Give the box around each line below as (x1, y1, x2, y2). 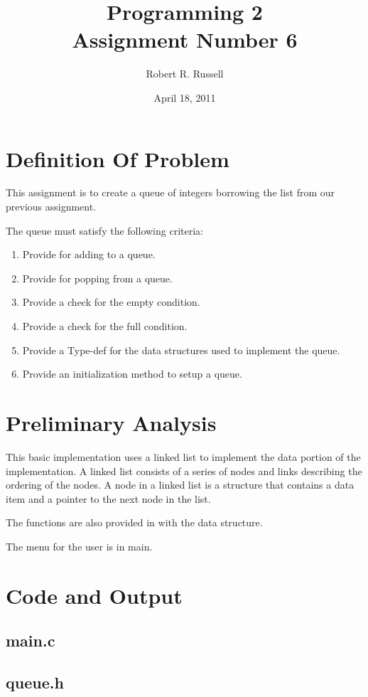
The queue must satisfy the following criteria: (6, 223, 203, 238)
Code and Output (6, 580, 183, 610)
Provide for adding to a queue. (22, 247, 156, 262)
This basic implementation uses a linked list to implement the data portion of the (6, 449, 361, 464)
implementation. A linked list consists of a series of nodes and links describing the (6, 463, 362, 478)
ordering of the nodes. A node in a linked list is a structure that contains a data (6, 477, 355, 492)
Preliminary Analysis (6, 408, 217, 437)
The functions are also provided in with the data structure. (6, 515, 263, 530)
